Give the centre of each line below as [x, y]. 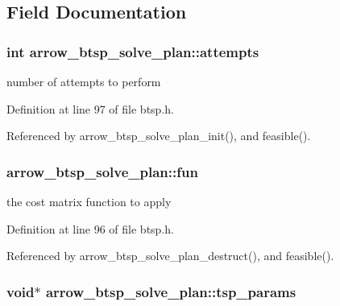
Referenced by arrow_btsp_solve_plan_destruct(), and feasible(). [170, 256]
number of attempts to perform [84, 81]
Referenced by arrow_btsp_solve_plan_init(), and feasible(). [159, 136]
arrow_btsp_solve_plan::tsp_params [171, 291]
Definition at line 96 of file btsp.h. [90, 228]
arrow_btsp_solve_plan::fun [102, 171]
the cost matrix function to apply [89, 201]
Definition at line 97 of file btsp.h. [90, 108]
